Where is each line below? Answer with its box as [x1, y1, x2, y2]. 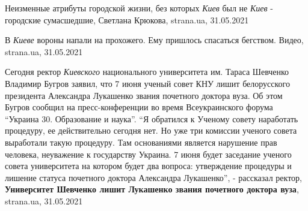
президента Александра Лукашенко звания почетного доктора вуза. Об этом [5, 89, 283, 101]
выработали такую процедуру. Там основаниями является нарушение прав [5, 135, 277, 148]
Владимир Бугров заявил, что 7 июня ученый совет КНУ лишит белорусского [5, 77, 291, 89]
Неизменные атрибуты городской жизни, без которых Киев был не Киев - [5, 2, 273, 14]
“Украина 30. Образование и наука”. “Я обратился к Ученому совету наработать [5, 112, 298, 125]
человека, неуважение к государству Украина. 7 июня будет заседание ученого [5, 147, 292, 160]
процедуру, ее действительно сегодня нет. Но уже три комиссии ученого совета [5, 124, 297, 137]
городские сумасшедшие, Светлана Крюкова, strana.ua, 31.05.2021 [5, 13, 249, 26]
